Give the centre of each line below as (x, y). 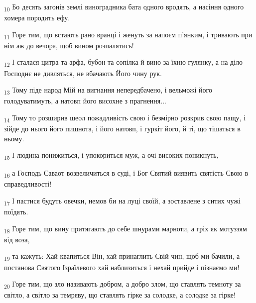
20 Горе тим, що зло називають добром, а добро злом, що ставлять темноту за (123, 284)
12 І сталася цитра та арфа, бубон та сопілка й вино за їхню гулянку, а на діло (124, 63)
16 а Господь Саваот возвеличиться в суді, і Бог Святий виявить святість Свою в (126, 174)
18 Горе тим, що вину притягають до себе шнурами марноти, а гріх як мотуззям (126, 229)
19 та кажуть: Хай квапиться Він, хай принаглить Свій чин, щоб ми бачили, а (122, 257)
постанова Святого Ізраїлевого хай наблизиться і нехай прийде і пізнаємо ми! (122, 267)
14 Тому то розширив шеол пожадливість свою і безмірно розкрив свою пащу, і (125, 118)
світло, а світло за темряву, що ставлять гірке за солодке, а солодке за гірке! (120, 295)
